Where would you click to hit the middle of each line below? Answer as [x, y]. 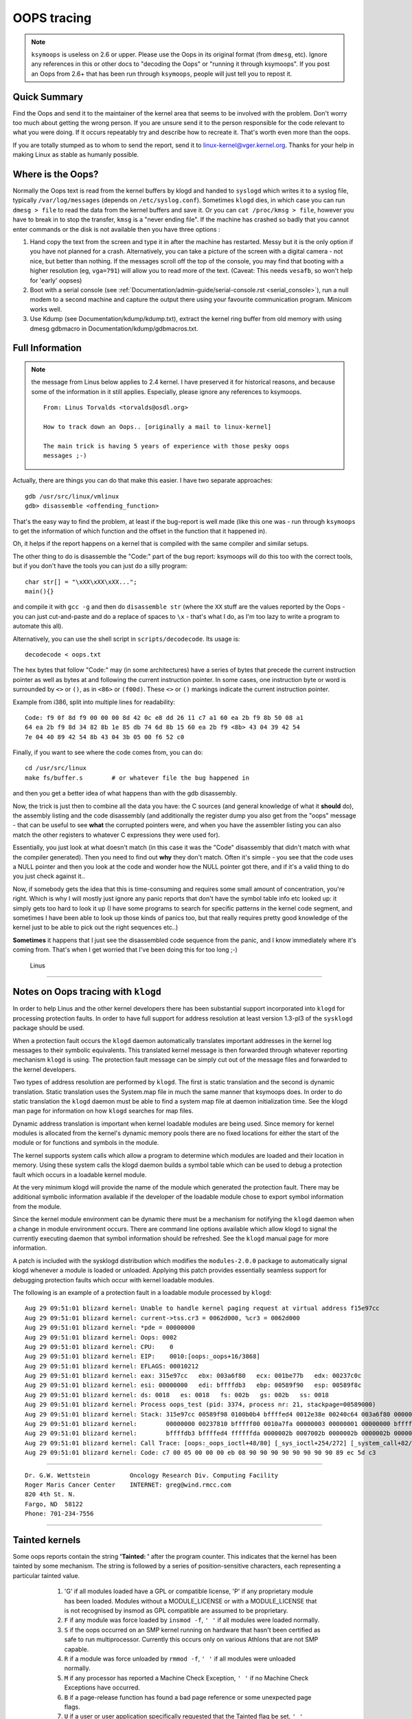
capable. [77, 1649]
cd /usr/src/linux [56, 768]
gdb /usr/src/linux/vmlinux [72, 496]
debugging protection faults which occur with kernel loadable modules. [113, 1280]
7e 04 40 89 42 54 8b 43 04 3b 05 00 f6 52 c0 [105, 737]
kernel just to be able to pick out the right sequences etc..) [95, 928]
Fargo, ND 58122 [54, 1504]
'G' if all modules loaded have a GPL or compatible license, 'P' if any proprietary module [189, 1591]
